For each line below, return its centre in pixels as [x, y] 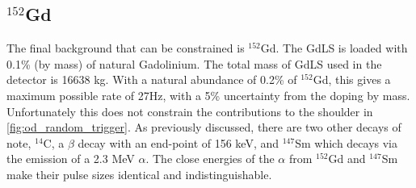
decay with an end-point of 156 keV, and [179, 142]
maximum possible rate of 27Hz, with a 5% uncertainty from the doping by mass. [208, 95]
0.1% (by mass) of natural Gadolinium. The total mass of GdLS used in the [194, 63]
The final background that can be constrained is [126, 48]
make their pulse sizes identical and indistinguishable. [139, 174]
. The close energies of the [210, 159]
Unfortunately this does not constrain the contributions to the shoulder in [190, 111]
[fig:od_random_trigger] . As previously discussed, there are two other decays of [204, 127]
